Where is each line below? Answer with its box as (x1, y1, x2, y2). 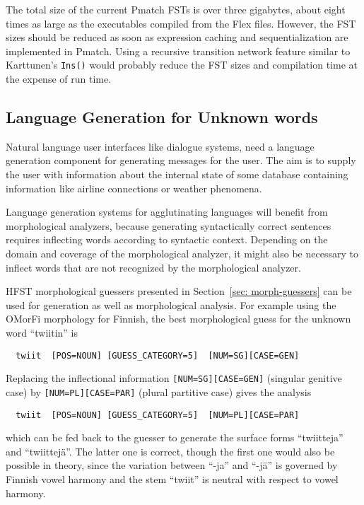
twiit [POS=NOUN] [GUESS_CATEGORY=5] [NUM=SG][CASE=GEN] (16, 350, 300, 361)
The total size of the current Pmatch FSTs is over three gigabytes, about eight (6, 2, 346, 16)
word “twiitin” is (6, 325, 78, 339)
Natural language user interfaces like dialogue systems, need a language (6, 139, 315, 153)
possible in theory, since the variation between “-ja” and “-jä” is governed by (6, 458, 338, 472)
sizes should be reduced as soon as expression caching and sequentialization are (6, 30, 348, 45)
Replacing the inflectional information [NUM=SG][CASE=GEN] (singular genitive (6, 371, 342, 385)
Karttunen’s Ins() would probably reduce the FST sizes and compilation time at (6, 57, 358, 72)
